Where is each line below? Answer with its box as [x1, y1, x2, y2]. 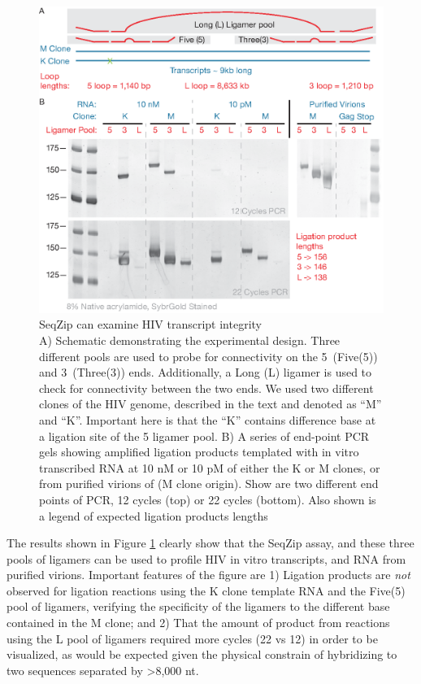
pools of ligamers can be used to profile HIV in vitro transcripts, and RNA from [7, 550, 406, 567]
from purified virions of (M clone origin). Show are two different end [39, 475, 379, 492]
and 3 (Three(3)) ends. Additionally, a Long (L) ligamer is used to [39, 364, 372, 381]
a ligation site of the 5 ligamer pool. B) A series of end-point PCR [39, 427, 370, 444]
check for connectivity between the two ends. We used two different [39, 379, 374, 396]
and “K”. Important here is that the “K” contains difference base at [39, 411, 376, 428]
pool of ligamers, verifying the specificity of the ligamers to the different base [7, 598, 390, 615]
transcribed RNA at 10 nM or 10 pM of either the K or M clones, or [39, 459, 380, 476]
